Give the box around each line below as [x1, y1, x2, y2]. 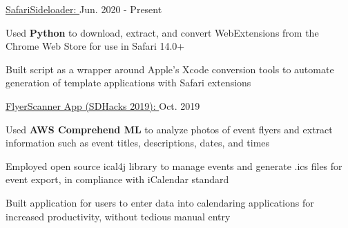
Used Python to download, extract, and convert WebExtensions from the [6, 25, 319, 39]
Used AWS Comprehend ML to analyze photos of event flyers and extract [6, 122, 333, 136]
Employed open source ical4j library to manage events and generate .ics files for [6, 158, 342, 173]
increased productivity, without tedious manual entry [6, 209, 231, 223]
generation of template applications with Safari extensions [6, 75, 251, 90]
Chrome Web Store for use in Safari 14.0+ [6, 39, 185, 53]
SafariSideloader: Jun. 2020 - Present [6, 2, 162, 16]
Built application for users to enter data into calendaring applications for [6, 195, 314, 209]
